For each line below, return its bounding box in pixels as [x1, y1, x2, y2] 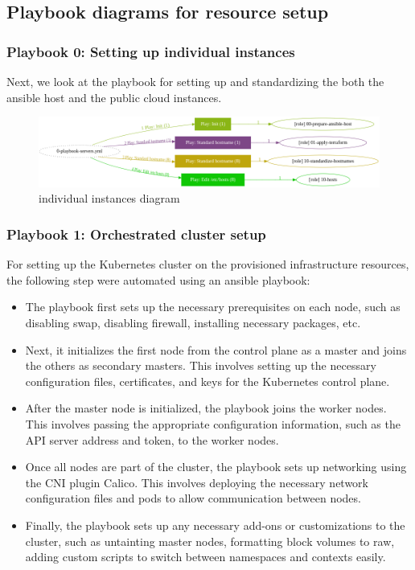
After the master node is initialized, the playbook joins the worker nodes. [25, 400, 387, 416]
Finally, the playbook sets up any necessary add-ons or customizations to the [25, 517, 405, 533]
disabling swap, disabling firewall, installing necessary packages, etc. [25, 314, 361, 331]
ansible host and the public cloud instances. [6, 88, 222, 105]
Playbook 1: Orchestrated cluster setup [6, 223, 266, 244]
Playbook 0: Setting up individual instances [6, 41, 295, 61]
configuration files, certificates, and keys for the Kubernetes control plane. [25, 372, 390, 389]
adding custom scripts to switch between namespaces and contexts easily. [25, 548, 386, 565]
